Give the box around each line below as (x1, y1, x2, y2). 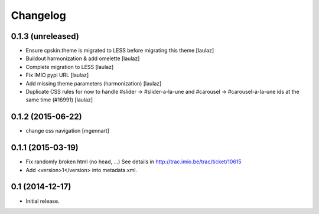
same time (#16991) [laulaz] (25, 96, 93, 103)
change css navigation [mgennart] (25, 127, 109, 134)
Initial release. (25, 197, 60, 205)
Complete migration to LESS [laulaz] (25, 63, 114, 70)
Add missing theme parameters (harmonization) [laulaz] (25, 80, 162, 87)
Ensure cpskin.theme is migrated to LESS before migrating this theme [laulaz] (25, 47, 214, 54)
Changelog (11, 9, 66, 22)
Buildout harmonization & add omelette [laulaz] (25, 55, 140, 62)
